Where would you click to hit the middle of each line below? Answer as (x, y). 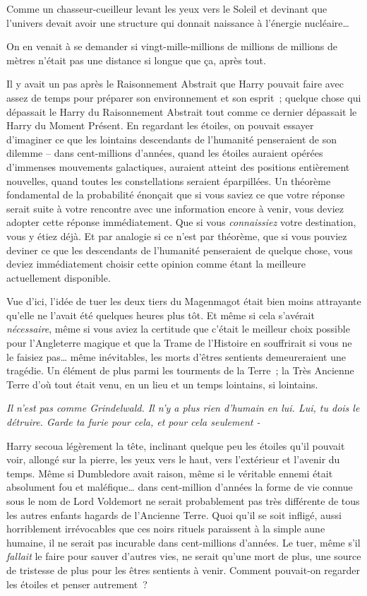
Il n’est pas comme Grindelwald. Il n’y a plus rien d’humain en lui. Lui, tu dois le (183, 408)
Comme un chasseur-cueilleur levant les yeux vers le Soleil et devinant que (167, 8)
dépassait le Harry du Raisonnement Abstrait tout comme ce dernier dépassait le (182, 111)
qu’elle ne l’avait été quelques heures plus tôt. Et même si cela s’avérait (161, 315)
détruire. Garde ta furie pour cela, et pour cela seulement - (133, 422)
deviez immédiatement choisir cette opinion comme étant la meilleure (156, 264)
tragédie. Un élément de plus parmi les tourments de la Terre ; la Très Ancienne (180, 370)
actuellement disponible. (59, 277)
